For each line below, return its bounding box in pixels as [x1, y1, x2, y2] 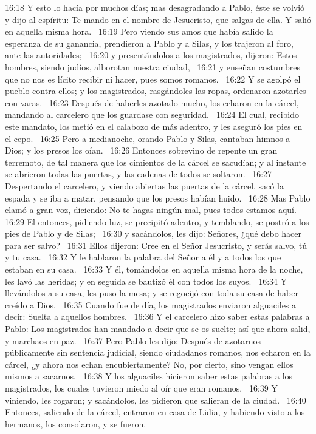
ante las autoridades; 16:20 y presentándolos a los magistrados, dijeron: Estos [5, 49, 297, 61]
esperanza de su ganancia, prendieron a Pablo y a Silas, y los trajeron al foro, [5, 36, 294, 49]
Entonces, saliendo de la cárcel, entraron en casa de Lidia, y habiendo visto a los [5, 405, 305, 418]
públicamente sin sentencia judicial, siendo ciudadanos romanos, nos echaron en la [5, 346, 311, 359]
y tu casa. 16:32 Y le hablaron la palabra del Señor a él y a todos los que [5, 251, 281, 263]
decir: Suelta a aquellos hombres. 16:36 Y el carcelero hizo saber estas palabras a [5, 310, 310, 323]
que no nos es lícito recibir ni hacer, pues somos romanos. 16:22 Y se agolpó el [5, 72, 301, 85]
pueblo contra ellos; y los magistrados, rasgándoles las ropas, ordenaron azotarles [5, 84, 306, 97]
